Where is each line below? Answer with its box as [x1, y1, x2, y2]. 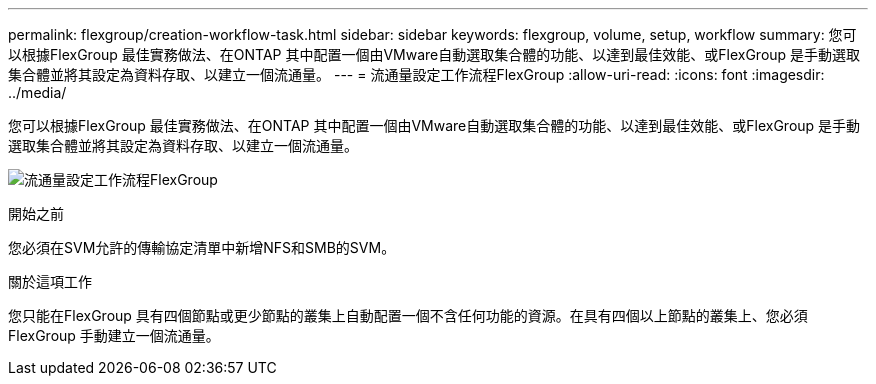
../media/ [8, 84, 67, 101]
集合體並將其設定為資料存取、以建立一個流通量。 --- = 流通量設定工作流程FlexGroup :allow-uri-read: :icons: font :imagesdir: [8, 66, 825, 83]
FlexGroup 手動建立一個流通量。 [8, 327, 220, 344]
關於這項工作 [8, 273, 92, 290]
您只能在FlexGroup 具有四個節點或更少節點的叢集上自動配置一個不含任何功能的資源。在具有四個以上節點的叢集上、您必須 [8, 307, 808, 324]
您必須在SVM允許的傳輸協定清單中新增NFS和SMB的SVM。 [8, 239, 396, 256]
